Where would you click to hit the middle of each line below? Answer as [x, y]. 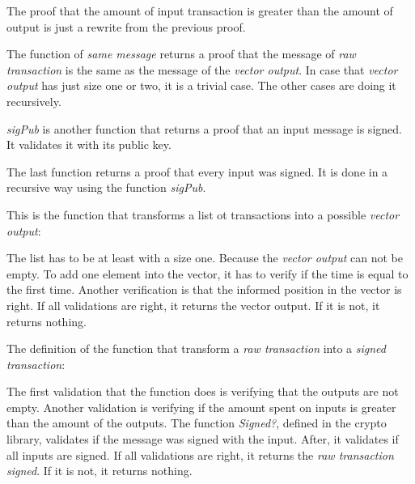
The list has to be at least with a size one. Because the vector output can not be [205, 258]
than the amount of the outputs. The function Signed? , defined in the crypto [197, 423]
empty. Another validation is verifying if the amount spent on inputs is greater [201, 407]
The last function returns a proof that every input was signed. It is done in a [197, 171]
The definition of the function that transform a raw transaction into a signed [196, 348]
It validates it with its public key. [89, 144]
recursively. [34, 101]
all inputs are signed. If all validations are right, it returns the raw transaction [200, 454]
